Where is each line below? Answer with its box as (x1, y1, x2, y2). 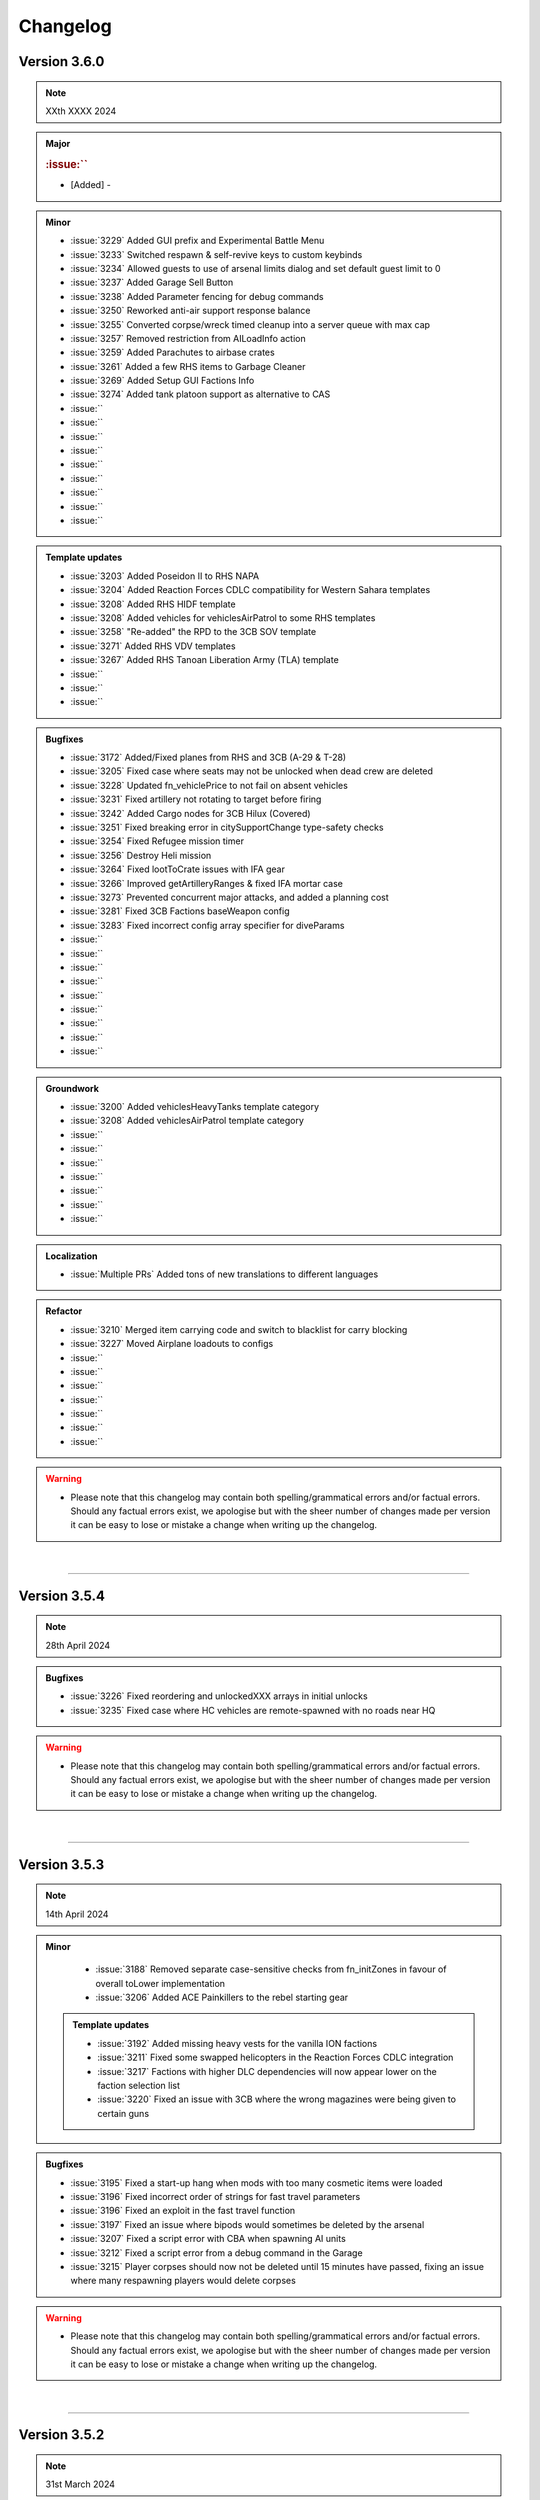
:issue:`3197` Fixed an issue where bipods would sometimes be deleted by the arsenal (70, 2218, 425, 2230)
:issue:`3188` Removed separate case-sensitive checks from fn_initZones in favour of (95, 1963, 447, 1975)
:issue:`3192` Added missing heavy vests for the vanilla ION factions (97, 2037, 378, 2049)
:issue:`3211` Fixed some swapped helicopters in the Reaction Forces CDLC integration (97, 2051, 454, 2064)
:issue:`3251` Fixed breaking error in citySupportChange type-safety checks (70, 821, 384, 834)
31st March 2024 (45, 2478, 115, 2490)
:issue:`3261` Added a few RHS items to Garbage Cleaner (70, 360, 306, 372)
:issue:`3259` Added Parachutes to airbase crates (70, 346, 275, 359)
